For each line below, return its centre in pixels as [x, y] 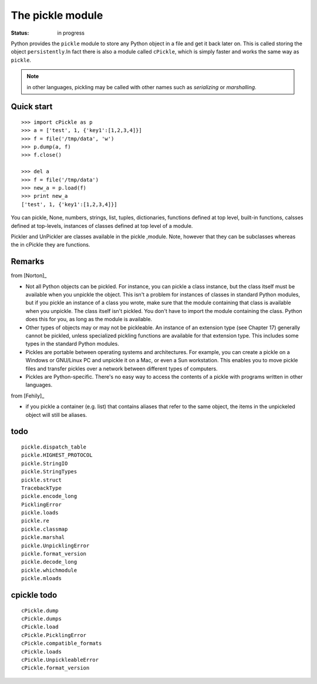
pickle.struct [41, 480]
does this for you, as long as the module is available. [89, 319]
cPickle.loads [41, 651]
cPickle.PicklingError [54, 635]
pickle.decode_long [49, 562]
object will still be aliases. [56, 415]
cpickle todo [34, 595]
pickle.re [35, 521]
